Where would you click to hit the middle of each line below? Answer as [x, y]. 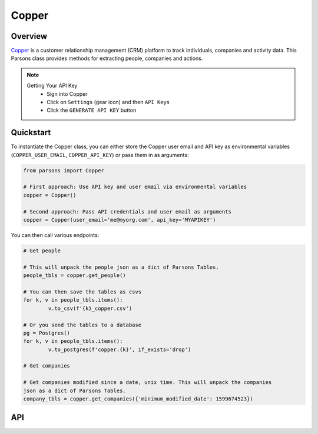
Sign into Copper [67, 94]
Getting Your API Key [52, 86]
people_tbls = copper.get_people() [74, 276]
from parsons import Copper [64, 170]
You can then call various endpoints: [55, 235]
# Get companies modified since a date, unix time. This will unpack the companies [148, 383]
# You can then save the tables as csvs [82, 292]
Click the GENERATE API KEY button [92, 110]
